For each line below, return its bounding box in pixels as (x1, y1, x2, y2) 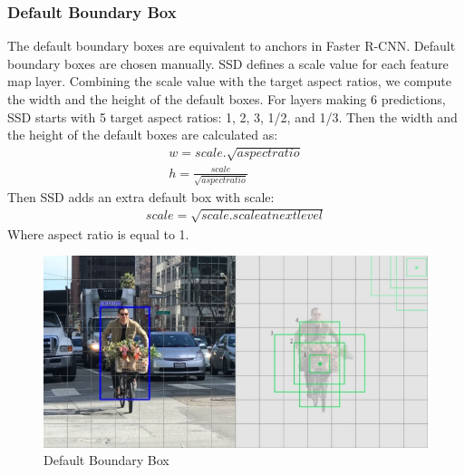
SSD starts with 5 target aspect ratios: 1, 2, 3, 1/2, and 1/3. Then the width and (7, 107, 458, 126)
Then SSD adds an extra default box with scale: (7, 187, 275, 206)
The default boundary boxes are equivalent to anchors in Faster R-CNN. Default (7, 36, 456, 55)
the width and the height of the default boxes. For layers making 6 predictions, (7, 90, 446, 108)
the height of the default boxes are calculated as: (7, 125, 278, 144)
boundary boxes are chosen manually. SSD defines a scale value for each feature (7, 53, 449, 73)
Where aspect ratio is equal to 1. (7, 224, 189, 243)
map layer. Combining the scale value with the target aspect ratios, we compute (7, 72, 451, 91)
